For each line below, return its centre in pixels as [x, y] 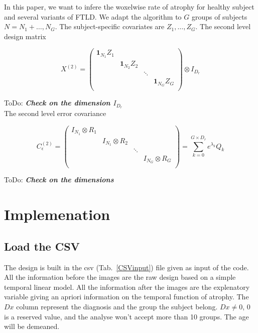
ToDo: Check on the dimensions [59, 180]
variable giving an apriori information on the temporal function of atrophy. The [126, 297]
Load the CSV [42, 246]
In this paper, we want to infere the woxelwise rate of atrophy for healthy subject [129, 7]
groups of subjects [219, 16]
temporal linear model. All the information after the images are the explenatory [127, 287]
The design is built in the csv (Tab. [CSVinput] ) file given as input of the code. [126, 267]
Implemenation [57, 214]
